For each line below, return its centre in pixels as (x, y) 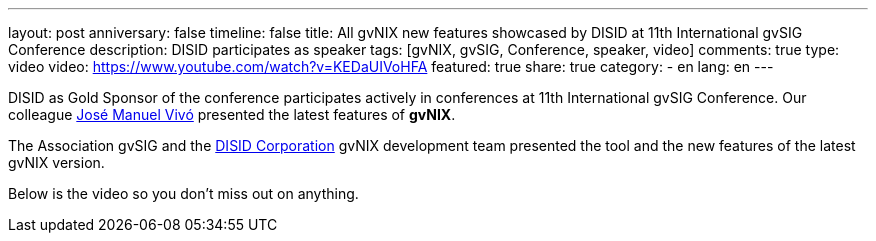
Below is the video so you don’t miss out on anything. (183, 193)
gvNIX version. (56, 162)
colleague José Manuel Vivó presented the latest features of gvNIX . (232, 114)
